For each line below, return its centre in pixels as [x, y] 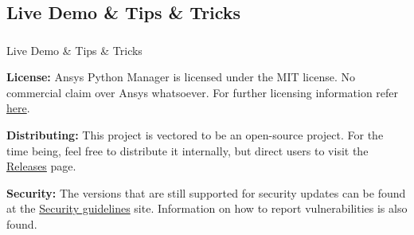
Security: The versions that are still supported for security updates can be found [206, 192]
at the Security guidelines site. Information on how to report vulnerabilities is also [207, 208]
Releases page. [41, 166]
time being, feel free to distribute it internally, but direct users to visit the [187, 150]
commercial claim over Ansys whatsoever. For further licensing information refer [203, 92]
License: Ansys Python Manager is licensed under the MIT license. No [181, 77]
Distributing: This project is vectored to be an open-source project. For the [195, 135]
